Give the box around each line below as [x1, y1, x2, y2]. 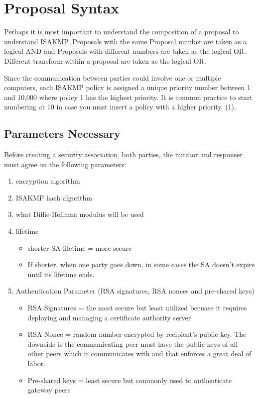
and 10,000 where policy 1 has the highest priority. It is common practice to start [4, 92, 253, 102]
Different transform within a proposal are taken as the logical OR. [4, 55, 206, 66]
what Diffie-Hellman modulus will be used [15, 209, 144, 219]
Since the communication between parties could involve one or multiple [4, 72, 221, 83]
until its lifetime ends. [27, 269, 95, 279]
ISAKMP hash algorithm [15, 192, 92, 202]
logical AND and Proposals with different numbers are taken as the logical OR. [4, 46, 246, 56]
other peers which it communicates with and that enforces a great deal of [27, 348, 252, 359]
